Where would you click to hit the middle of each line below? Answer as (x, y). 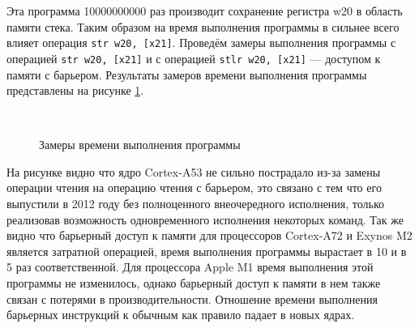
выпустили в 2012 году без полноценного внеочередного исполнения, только (196, 204)
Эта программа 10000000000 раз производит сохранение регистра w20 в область (205, 11)
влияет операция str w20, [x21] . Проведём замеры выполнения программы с (201, 43)
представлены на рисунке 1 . (75, 90)
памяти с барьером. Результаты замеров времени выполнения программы (187, 74)
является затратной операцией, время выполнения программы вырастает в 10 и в (207, 251)
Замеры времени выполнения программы (140, 145)
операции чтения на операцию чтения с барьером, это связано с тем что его (194, 187)
